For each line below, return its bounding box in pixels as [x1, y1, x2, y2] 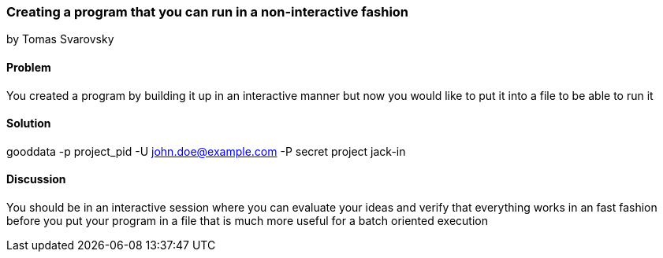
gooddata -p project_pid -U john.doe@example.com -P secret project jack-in [6, 144, 406, 158]
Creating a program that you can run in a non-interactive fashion [6, 4, 409, 20]
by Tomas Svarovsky [6, 32, 114, 46]
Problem [6, 60, 51, 74]
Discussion [6, 172, 66, 186]
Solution [6, 116, 51, 131]
